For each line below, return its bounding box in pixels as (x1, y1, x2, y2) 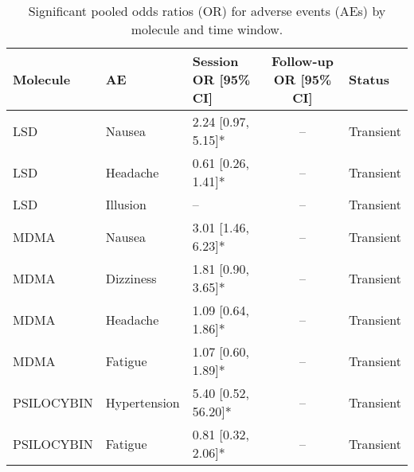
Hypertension (105, 392, 180, 412)
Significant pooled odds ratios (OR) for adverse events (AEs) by (28, 2, 386, 20)
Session (192, 52, 239, 70)
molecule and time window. (131, 20, 283, 38)
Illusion (105, 195, 146, 213)
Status (349, 70, 390, 88)
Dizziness (105, 268, 157, 287)
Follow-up (271, 52, 334, 70)
